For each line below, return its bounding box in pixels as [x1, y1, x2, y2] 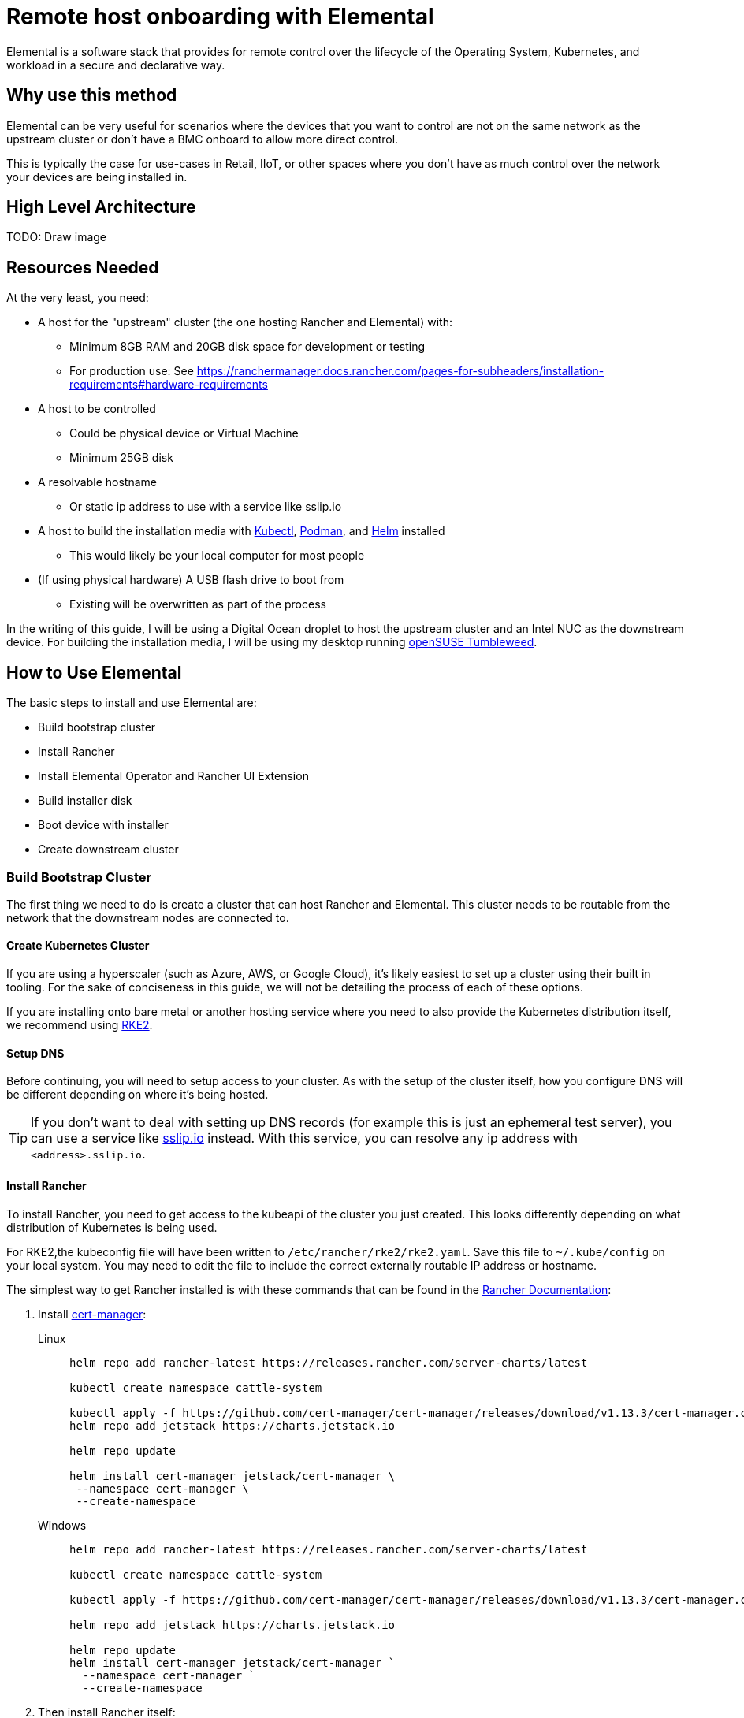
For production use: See [69, 364, 194, 378]
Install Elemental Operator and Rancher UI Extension [38, 769, 309, 783]
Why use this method [6, 85, 177, 106]
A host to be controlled [38, 402, 156, 416]
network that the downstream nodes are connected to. [6, 910, 289, 924]
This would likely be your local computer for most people [69, 548, 365, 563]
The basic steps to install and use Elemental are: [6, 696, 257, 710]
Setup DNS [6, 1046, 65, 1060]
